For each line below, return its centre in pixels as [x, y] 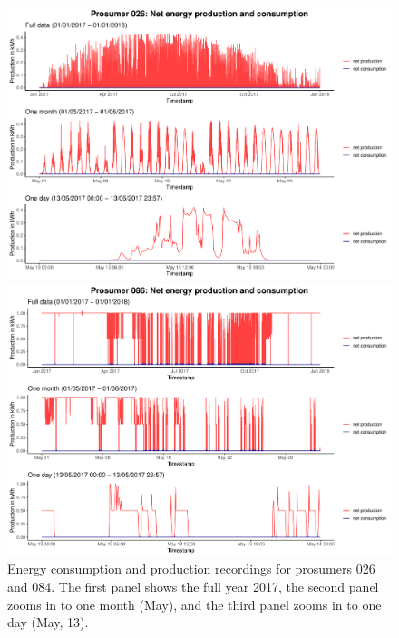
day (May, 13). [48, 622]
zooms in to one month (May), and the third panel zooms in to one [195, 604]
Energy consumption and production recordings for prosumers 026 [191, 569]
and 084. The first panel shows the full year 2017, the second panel [193, 586]
